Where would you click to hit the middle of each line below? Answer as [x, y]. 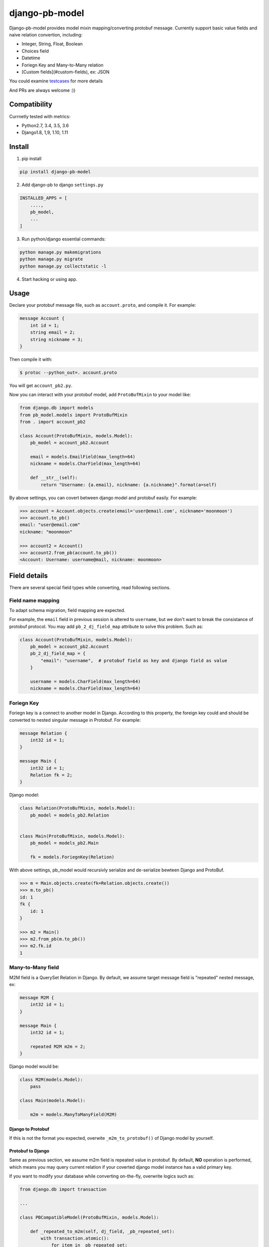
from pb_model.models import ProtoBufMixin [74, 415]
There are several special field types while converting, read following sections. [90, 587]
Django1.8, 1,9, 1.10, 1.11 [45, 133]
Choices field [35, 51]
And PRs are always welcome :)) [42, 90]
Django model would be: [34, 1066]
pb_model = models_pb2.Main [65, 843]
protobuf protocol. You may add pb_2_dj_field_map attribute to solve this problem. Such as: [106, 626]
